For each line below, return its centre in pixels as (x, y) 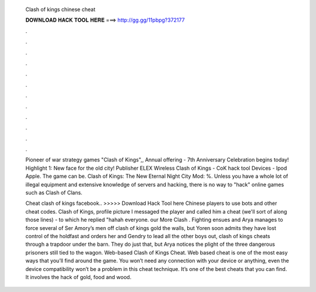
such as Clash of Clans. (54, 193)
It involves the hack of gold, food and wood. (78, 277)
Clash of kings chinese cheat (61, 9)
